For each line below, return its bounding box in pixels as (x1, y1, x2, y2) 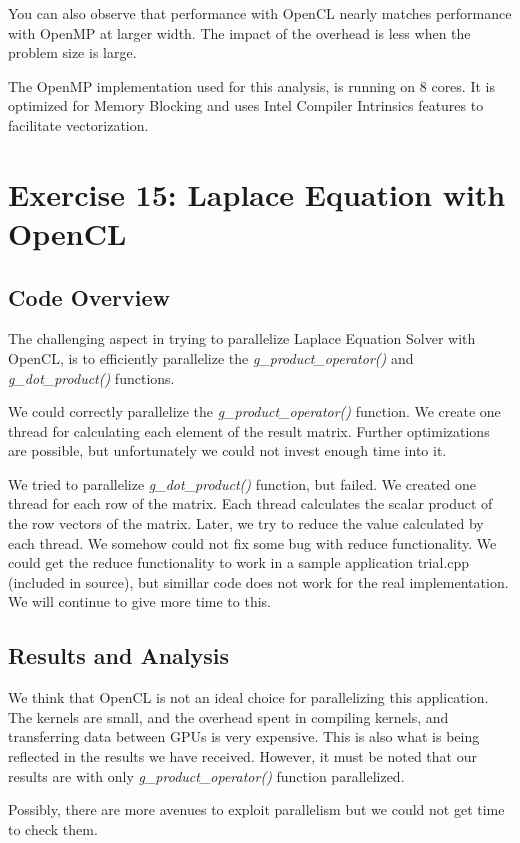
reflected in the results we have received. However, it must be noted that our (8, 746, 477, 767)
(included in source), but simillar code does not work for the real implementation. (8, 571, 509, 592)
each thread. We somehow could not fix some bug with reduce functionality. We (8, 532, 497, 553)
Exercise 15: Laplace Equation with (8, 173, 506, 214)
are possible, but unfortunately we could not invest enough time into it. (8, 440, 447, 461)
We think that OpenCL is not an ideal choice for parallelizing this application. (8, 687, 489, 708)
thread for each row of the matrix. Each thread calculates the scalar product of (8, 493, 493, 514)
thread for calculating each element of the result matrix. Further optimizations (8, 420, 490, 441)
